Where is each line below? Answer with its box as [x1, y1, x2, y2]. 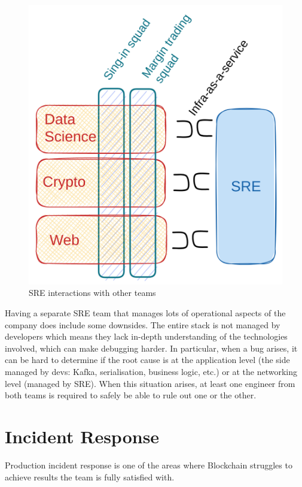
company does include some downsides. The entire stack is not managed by [5, 318, 280, 331]
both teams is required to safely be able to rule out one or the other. [5, 389, 257, 401]
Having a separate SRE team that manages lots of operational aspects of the [5, 307, 286, 319]
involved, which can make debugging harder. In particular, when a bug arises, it [5, 341, 298, 354]
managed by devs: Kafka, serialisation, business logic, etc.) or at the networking [5, 365, 298, 377]
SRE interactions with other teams [29, 286, 156, 299]
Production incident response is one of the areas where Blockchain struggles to [5, 458, 292, 471]
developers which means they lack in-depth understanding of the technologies [5, 330, 288, 343]
